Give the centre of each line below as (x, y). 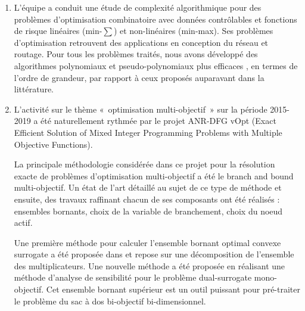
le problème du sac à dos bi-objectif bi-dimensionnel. (110, 301)
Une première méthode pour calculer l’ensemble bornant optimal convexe (147, 242)
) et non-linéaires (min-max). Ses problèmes (193, 31)
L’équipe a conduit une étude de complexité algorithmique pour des (138, 7)
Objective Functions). (53, 144)
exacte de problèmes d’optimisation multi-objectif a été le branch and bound (154, 175)
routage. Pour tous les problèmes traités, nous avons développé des (136, 54)
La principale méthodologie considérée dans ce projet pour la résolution (144, 164)
